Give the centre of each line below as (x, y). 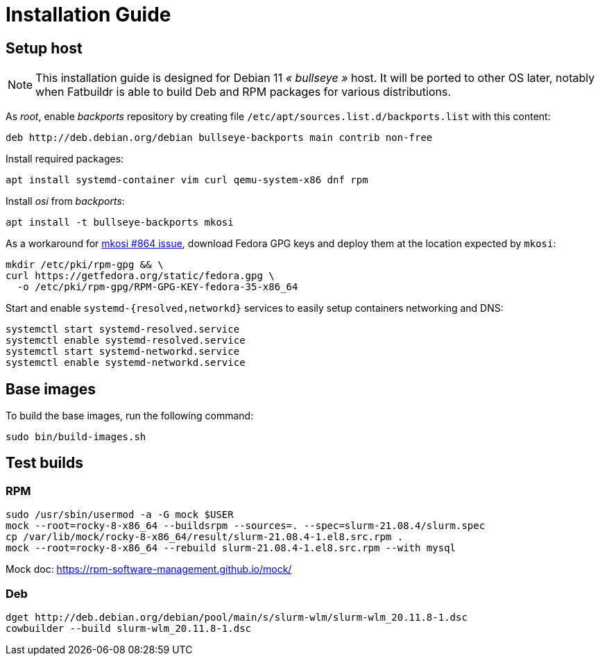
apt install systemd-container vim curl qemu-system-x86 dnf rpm (187, 180)
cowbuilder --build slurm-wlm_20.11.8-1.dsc (129, 628)
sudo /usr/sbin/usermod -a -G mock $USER (120, 515)
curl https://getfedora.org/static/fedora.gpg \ (140, 276)
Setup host (44, 48)
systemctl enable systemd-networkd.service (126, 363)
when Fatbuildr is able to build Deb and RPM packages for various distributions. (243, 92)
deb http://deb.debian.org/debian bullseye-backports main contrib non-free (219, 138)
